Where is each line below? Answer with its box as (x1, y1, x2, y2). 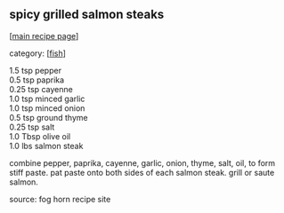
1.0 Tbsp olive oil (9, 130, 71, 141)
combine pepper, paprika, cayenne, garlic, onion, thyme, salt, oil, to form (9, 157, 276, 168)
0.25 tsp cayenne (9, 83, 73, 94)
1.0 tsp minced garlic (9, 93, 85, 104)
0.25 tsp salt (9, 122, 55, 132)
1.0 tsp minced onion (9, 102, 85, 114)
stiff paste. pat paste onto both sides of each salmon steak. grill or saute (9, 167, 275, 177)
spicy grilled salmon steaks (9, 7, 165, 22)
